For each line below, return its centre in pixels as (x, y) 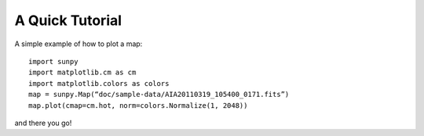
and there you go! (43, 123)
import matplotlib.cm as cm (82, 73)
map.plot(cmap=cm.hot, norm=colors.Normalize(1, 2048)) (138, 105)
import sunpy (53, 61)
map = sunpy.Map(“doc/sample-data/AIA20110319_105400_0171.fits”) (159, 95)
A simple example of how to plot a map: (79, 44)
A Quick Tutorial (68, 20)
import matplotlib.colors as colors (99, 83)
